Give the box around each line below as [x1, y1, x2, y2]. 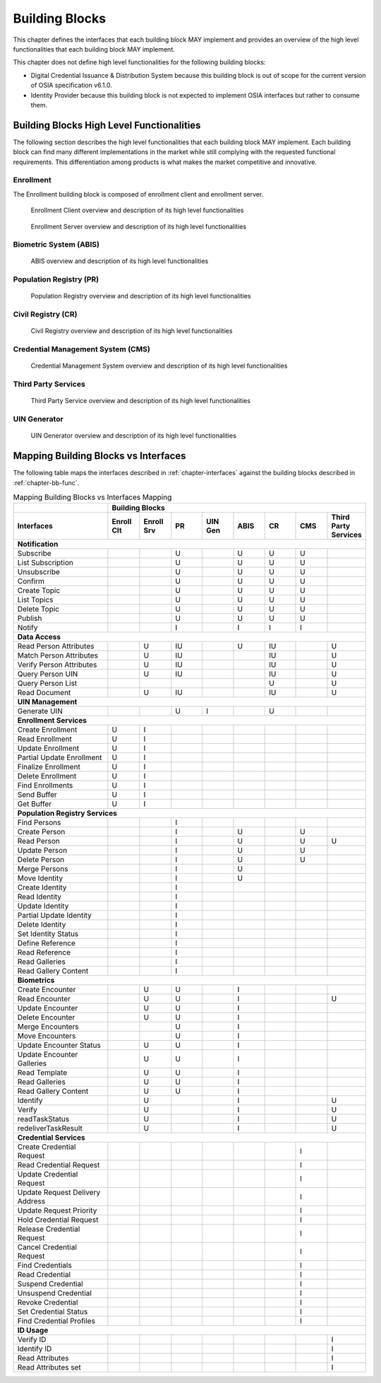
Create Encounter [17, 985, 76, 995]
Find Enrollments [17, 781, 73, 790]
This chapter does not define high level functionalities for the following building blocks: [13, 58, 266, 66]
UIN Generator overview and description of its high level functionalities [30, 431, 236, 440]
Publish [17, 614, 42, 624]
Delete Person [17, 855, 65, 865]
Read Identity [17, 892, 62, 901]
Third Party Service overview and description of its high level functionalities [30, 397, 250, 405]
